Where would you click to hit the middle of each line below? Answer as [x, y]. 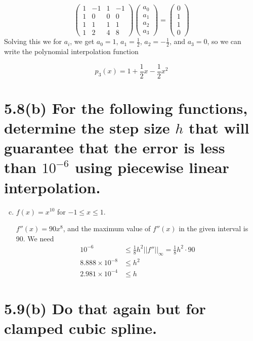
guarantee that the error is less [115, 147]
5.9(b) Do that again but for [105, 308]
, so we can [224, 41]
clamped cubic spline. [80, 328]
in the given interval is [214, 228]
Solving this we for [33, 41]
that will [219, 128]
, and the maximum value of [107, 228]
